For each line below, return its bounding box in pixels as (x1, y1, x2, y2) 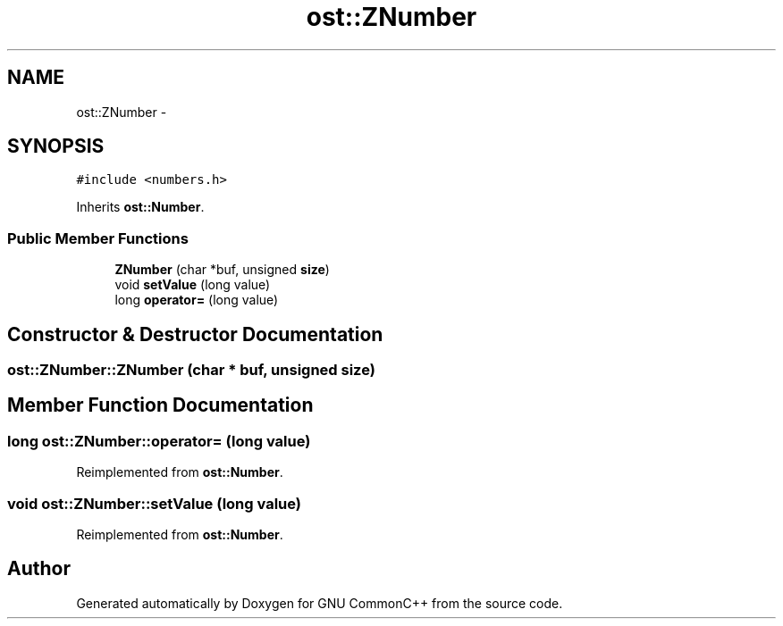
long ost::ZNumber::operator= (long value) (7, 431, 311, 450)
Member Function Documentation (7, 394, 314, 417)
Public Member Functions (7, 229, 189, 247)
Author (7, 557, 71, 580)
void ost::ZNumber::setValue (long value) (7, 494, 301, 513)
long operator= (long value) (114, 292, 279, 308)
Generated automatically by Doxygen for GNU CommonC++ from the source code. (76, 595, 563, 611)
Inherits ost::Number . (76, 199, 205, 215)
